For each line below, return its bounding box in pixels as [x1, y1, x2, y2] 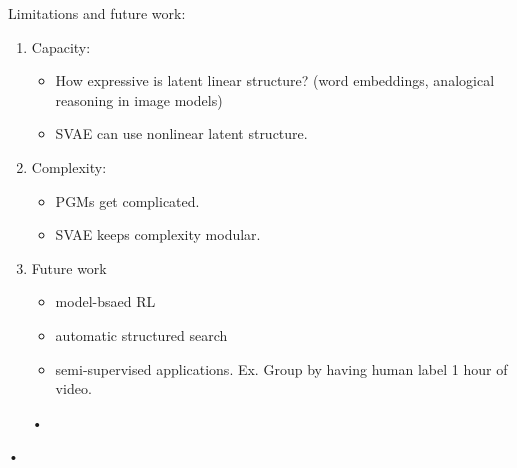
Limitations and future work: [8, 3, 186, 23]
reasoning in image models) [55, 89, 223, 110]
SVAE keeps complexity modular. [55, 224, 261, 245]
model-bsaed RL [55, 291, 156, 312]
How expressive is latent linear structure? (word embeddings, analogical [55, 70, 495, 91]
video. [55, 378, 92, 399]
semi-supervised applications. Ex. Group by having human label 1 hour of [55, 358, 508, 379]
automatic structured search [55, 324, 228, 345]
